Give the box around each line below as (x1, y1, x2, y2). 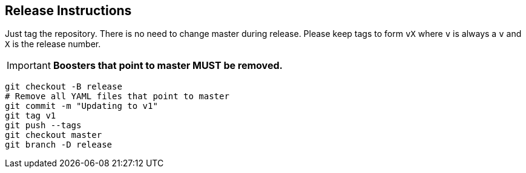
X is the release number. (5, 39, 101, 50)
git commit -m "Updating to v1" (5, 101, 158, 111)
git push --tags (5, 120, 82, 131)
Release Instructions (5, 3, 132, 18)
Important (7, 59, 51, 72)
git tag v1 (5, 111, 56, 121)
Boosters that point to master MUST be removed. (53, 59, 283, 72)
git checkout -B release (5, 82, 122, 92)
